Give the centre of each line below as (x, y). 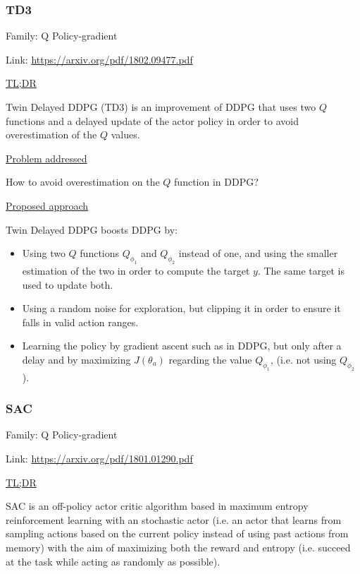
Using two (44, 253)
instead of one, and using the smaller (258, 253)
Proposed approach (47, 205)
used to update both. (68, 284)
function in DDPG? (216, 182)
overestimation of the (51, 134)
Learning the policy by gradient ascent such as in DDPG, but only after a (182, 346)
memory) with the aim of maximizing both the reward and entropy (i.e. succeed (178, 547)
